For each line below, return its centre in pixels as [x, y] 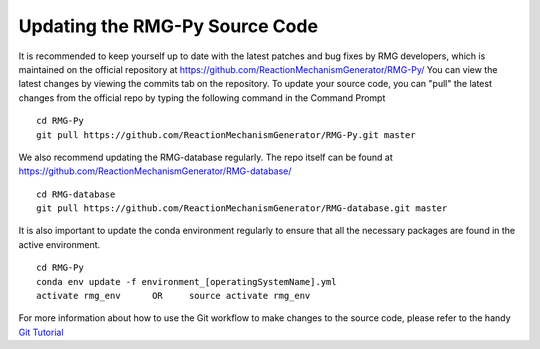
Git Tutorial [41, 332]
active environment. [59, 244]
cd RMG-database [76, 194]
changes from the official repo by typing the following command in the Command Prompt [202, 97]
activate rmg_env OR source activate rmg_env [173, 296]
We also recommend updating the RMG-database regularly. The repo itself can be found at [206, 157]
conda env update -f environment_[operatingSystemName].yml [186, 281]
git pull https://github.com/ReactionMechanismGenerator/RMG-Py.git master [226, 134]
